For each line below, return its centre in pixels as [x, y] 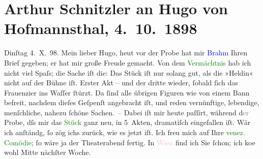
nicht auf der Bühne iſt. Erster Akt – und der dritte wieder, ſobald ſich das [121, 83]
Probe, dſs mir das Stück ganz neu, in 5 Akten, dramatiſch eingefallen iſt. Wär [127, 122]
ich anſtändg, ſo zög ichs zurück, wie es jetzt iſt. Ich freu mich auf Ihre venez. [125, 132]
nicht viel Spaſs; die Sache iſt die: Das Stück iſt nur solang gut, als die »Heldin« [129, 72]
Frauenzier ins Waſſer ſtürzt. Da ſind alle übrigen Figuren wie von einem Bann [127, 92]
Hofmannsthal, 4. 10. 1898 [101, 28]
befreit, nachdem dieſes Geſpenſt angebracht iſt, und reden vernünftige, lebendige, [132, 102]
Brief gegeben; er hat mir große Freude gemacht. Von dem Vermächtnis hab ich [128, 62]
